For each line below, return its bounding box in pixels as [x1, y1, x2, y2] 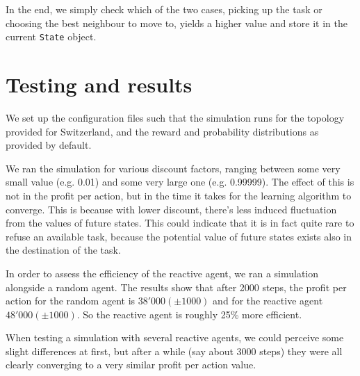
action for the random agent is [6, 293, 136, 308]
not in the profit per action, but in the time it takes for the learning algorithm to [6, 188, 352, 202]
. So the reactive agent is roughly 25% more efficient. [76, 306, 302, 321]
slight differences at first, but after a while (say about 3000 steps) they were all [6, 343, 343, 358]
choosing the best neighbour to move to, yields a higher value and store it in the [6, 15, 347, 30]
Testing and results [6, 70, 193, 99]
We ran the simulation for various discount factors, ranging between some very [6, 161, 341, 175]
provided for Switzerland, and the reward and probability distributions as [6, 124, 319, 138]
